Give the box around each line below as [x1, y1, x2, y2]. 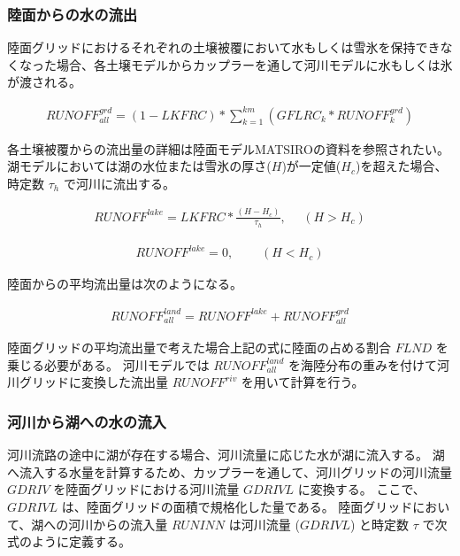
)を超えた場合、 [355, 157, 448, 175]
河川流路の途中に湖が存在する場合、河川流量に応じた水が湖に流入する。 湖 [7, 445, 445, 464]
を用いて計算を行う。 [241, 373, 364, 391]
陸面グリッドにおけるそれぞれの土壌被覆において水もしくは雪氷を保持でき [7, 38, 441, 57]
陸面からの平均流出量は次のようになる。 [7, 274, 242, 293]
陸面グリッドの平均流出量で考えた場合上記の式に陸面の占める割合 [7, 338, 391, 357]
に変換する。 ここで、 [297, 480, 425, 498]
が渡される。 [7, 73, 81, 91]
